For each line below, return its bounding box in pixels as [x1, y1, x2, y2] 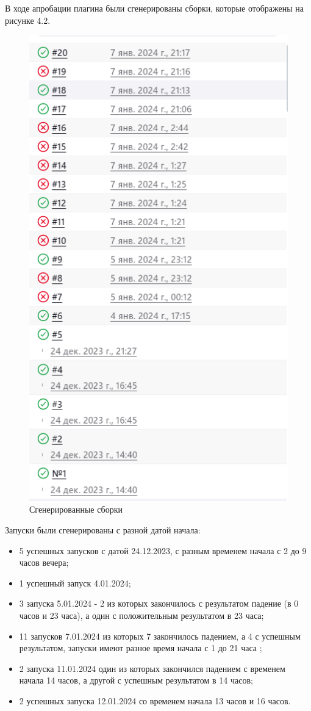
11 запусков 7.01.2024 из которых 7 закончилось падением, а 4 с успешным [19, 629, 301, 642]
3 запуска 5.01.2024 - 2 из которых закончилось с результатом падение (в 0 [19, 597, 299, 610]
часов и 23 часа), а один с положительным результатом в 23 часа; [19, 608, 264, 621]
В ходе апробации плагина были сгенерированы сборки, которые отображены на [5, 2, 304, 14]
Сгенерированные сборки [29, 503, 123, 516]
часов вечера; [19, 556, 69, 569]
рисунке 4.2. [5, 13, 51, 26]
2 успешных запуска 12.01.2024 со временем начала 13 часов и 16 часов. [19, 694, 291, 707]
